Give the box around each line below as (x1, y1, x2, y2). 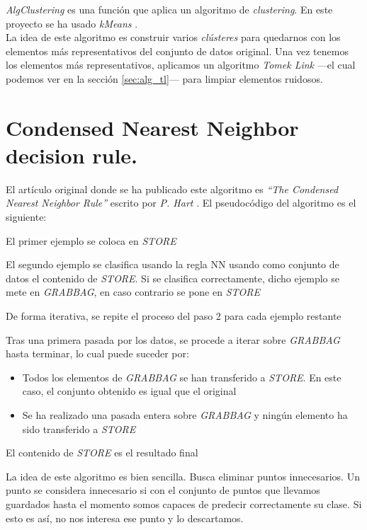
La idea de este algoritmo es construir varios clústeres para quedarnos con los (6, 30, 341, 45)
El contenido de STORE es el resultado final (6, 445, 198, 460)
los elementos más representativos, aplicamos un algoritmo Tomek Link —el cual (6, 57, 356, 72)
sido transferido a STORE (22, 421, 136, 436)
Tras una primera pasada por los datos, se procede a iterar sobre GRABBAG (6, 332, 340, 347)
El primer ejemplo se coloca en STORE (6, 233, 176, 248)
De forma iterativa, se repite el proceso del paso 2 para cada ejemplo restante (6, 309, 341, 323)
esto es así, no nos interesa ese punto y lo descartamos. (6, 510, 244, 525)
